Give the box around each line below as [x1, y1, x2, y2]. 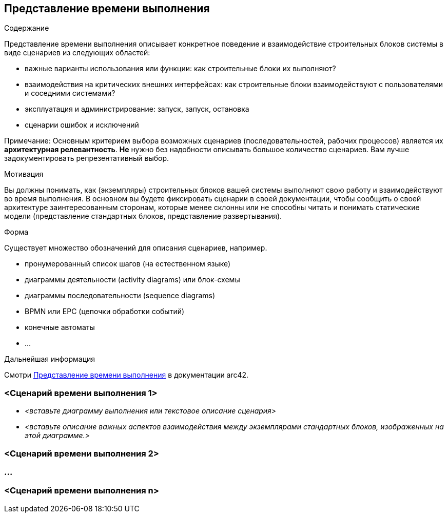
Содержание [4, 24, 49, 33]
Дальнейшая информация [4, 355, 95, 364]
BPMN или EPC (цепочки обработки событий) [25, 307, 185, 316]
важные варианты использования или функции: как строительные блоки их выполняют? [25, 64, 336, 73]
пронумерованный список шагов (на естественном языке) [25, 259, 231, 268]
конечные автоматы [25, 323, 95, 332]
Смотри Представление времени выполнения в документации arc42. [4, 370, 249, 380]
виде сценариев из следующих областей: [4, 48, 150, 57]
